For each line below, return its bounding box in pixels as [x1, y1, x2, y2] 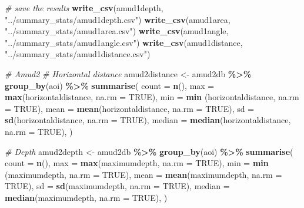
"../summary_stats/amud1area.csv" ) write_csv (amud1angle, [5, 25, 229, 37]
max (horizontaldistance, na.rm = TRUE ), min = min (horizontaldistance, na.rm [5, 91, 299, 103]
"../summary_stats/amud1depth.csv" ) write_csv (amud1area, [5, 13, 230, 25]
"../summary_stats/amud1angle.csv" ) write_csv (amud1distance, [5, 36, 243, 48]
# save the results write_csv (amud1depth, [5, 2, 163, 14]
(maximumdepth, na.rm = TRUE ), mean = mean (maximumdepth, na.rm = [5, 168, 282, 180]
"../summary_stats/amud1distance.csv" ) [5, 48, 151, 60]
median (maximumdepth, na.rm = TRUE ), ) [5, 191, 168, 203]
